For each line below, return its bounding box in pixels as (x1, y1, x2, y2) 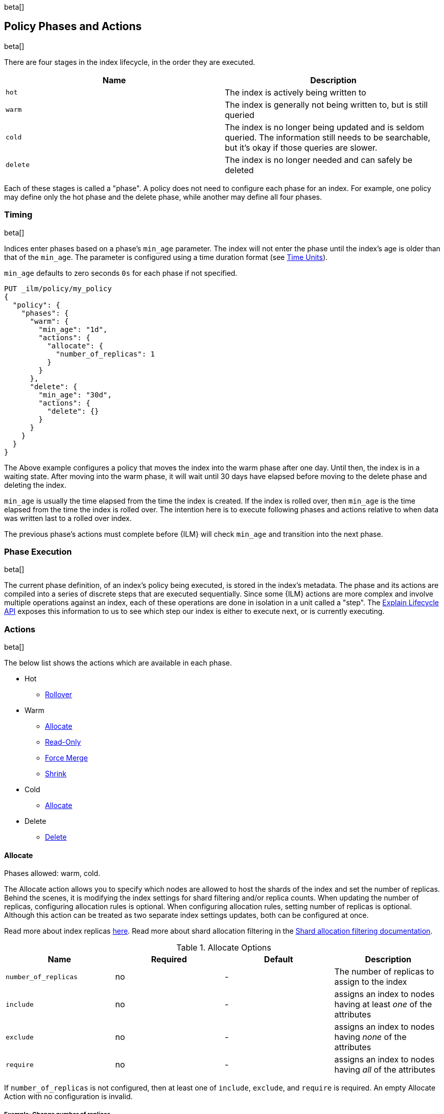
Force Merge (45, 753, 88, 763)
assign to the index (334, 977, 407, 987)
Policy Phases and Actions (4, 20, 142, 33)
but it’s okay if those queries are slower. (225, 142, 378, 153)
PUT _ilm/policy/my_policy (4, 284, 112, 293)
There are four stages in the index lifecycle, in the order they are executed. (4, 57, 255, 66)
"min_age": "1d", (38, 325, 108, 334)
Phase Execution (4, 546, 72, 557)
